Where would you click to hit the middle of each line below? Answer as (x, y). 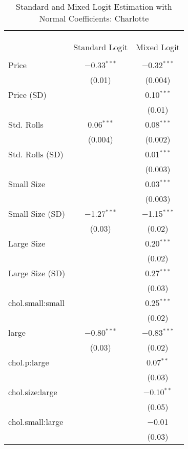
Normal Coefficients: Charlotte (94, 18)
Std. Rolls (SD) (36, 154)
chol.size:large (33, 392)
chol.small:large (36, 422)
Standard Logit (101, 47)
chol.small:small (36, 303)
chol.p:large (29, 362)
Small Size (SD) (37, 213)
